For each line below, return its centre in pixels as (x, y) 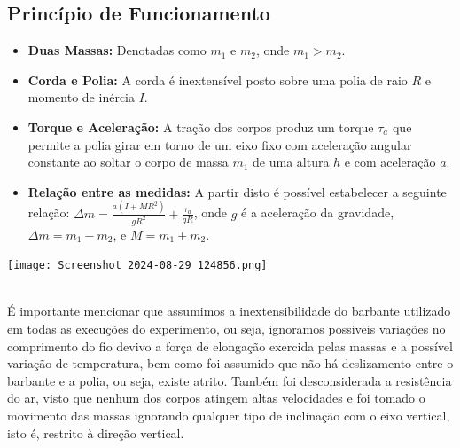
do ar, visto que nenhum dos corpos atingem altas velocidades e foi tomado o (216, 398)
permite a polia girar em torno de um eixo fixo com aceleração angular (220, 144)
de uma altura (291, 162)
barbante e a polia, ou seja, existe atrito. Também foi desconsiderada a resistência (230, 380)
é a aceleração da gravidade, (318, 212)
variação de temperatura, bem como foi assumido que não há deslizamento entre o (230, 363)
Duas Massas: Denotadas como (117, 50)
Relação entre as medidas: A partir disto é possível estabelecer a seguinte (237, 191)
